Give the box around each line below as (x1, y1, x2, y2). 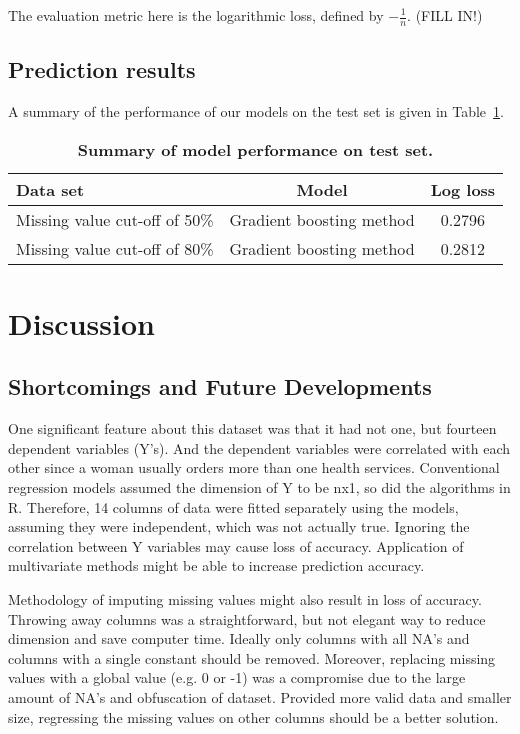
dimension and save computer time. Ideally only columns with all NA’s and (8, 628, 470, 649)
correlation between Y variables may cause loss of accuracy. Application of (8, 535, 464, 556)
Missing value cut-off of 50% (16, 207, 214, 231)
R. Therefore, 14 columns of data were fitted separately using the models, (8, 496, 459, 517)
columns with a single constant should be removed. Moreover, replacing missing (8, 647, 496, 668)
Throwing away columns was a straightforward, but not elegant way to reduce (8, 608, 486, 629)
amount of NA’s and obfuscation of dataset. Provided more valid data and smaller (8, 686, 512, 707)
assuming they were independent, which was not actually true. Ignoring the (8, 516, 470, 537)
